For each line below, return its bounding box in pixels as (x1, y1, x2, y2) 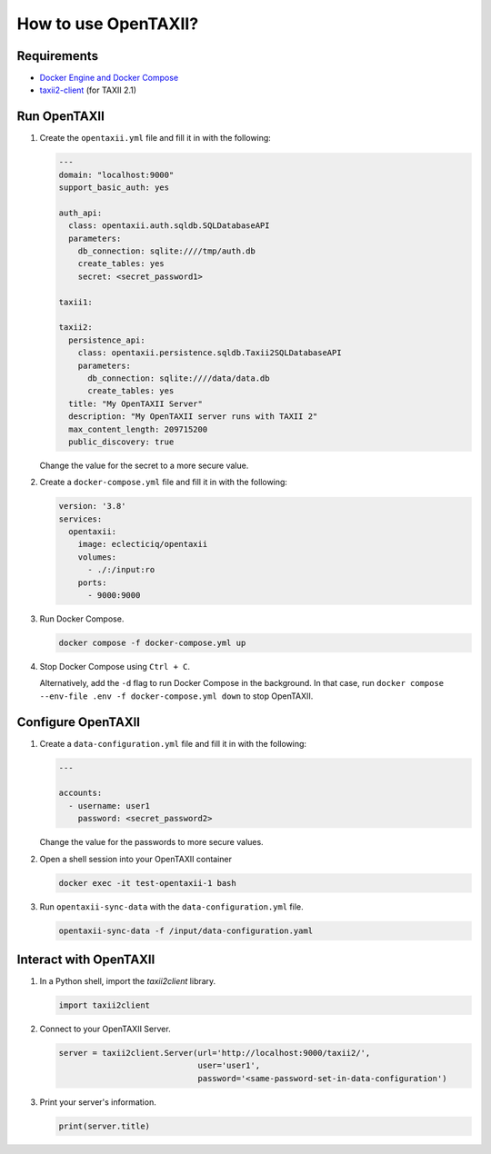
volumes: (77, 552, 117, 562)
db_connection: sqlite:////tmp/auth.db (77, 246, 256, 256)
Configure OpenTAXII (16, 714, 141, 730)
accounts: (58, 788, 103, 799)
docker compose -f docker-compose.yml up (58, 638, 246, 648)
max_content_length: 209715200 (68, 423, 208, 434)
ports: (77, 577, 107, 588)
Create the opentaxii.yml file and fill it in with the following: (39, 133, 272, 144)
